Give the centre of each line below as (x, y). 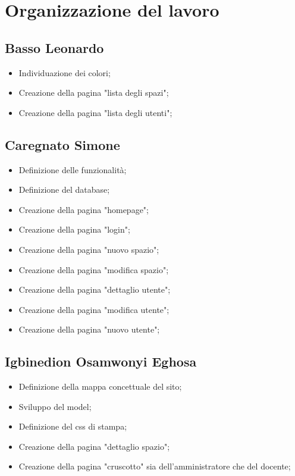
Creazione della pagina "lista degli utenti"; (95, 112)
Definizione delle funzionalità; (73, 169)
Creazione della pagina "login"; (74, 229)
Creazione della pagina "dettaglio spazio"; (94, 446)
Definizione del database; (64, 190)
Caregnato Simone (62, 144)
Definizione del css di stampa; (73, 426)
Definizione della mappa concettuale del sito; (100, 386)
